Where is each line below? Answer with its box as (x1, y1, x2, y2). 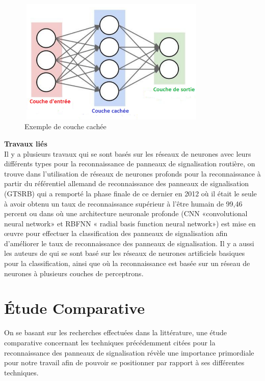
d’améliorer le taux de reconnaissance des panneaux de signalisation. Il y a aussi (4, 238, 254, 248)
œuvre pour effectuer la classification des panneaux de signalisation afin (4, 228, 228, 239)
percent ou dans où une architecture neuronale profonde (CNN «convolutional (4, 208, 248, 219)
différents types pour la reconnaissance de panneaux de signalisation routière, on (4, 158, 255, 169)
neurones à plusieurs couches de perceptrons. (4, 268, 144, 278)
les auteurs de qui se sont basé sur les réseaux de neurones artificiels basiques (4, 248, 245, 258)
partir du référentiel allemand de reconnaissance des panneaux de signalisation (4, 178, 249, 189)
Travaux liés (4, 138, 47, 149)
